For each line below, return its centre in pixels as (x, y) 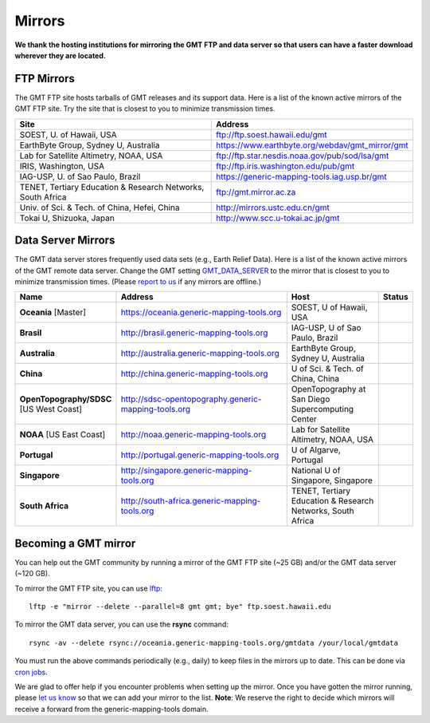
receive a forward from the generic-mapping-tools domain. (111, 709)
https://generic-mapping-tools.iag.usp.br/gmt (301, 176)
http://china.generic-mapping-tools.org (194, 373)
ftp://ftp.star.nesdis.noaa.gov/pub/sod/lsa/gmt (303, 156)
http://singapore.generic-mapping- (186, 471)
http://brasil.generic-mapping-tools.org (194, 333)
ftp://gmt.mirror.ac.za (256, 192)
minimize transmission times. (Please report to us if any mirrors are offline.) (138, 281)
